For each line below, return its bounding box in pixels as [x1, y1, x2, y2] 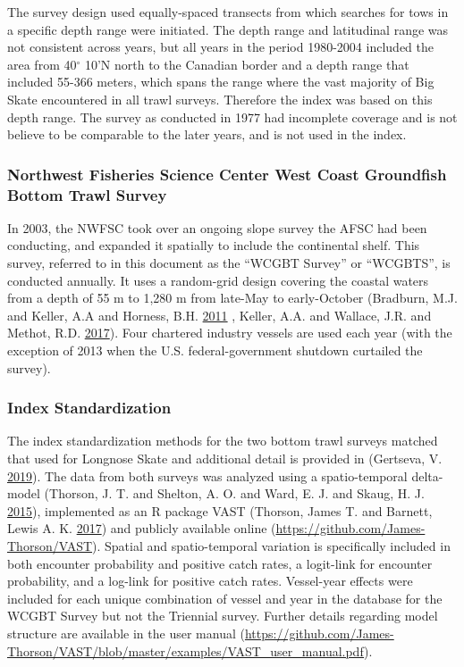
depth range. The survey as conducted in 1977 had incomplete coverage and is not [7, 107, 458, 126]
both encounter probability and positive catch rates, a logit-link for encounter [7, 554, 433, 572]
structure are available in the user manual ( [7, 623, 245, 642]
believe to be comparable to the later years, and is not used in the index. [7, 125, 407, 144]
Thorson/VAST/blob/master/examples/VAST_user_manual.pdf [7, 641, 365, 660]
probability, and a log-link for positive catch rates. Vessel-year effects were [7, 571, 413, 590]
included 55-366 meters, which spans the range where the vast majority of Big [7, 72, 434, 91]
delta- [411, 466, 443, 485]
